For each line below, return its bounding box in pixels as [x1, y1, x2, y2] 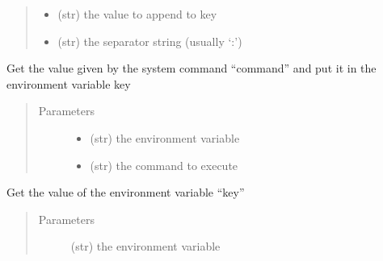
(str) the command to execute [90, 156, 238, 173]
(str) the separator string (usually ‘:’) [57, 32, 242, 49]
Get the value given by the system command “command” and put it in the [6, 60, 377, 77]
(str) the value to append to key [57, 6, 217, 22]
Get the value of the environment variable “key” [6, 184, 245, 201]
